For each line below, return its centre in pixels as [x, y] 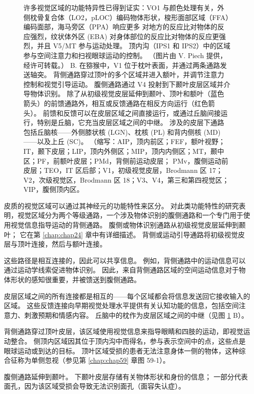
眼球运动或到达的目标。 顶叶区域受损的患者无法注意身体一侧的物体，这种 [121, 350]
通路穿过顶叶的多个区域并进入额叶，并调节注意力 [145, 74]
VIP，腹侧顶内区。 [54, 189]
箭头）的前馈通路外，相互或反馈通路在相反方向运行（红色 [116, 103]
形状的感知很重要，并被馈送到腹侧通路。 [75, 280]
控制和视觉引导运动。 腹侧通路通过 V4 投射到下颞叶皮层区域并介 [127, 84]
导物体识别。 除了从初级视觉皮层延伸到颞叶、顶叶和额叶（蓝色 [124, 93]
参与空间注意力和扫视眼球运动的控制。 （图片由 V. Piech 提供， [125, 55]
